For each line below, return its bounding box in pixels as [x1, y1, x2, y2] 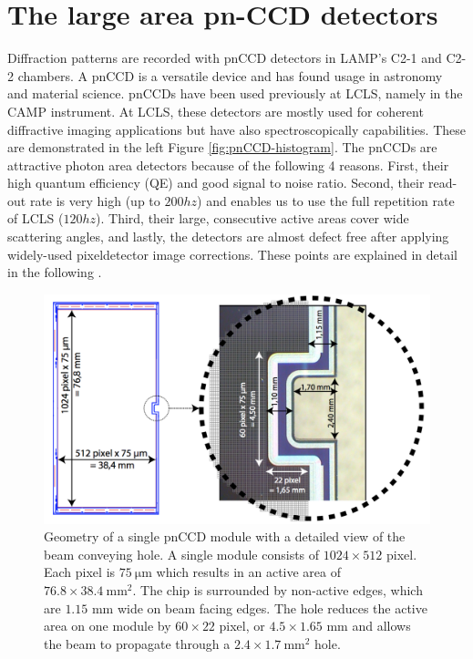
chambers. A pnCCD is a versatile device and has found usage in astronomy [17, 66, 443, 85]
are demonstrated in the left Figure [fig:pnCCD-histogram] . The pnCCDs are [7, 138, 437, 157]
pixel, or [219, 616, 265, 635]
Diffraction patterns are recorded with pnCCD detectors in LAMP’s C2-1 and [7, 48, 442, 67]
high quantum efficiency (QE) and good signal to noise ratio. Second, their [7, 173, 425, 192]
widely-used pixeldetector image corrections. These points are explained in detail [7, 244, 458, 263]
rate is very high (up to [29, 190, 160, 210]
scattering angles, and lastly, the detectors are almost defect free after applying [7, 227, 449, 246]
